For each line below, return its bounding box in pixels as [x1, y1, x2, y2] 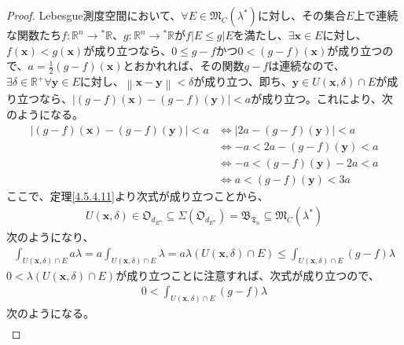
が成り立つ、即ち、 [193, 73, 292, 90]
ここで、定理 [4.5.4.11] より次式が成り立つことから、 [6, 187, 269, 204]
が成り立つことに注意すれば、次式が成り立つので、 [116, 266, 380, 283]
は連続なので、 [268, 57, 345, 74]
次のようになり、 [6, 229, 94, 245]
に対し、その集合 [257, 7, 346, 23]
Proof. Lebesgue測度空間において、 [6, 7, 182, 23]
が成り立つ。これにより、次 [251, 90, 393, 107]
